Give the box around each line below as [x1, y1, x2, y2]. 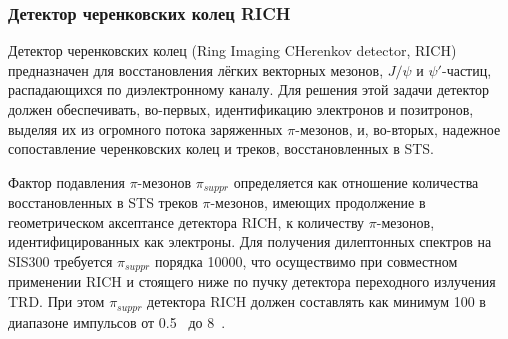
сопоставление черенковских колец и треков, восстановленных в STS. [8, 138, 434, 159]
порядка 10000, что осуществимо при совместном [154, 251, 458, 272]
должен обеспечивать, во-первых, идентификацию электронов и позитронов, [8, 99, 474, 119]
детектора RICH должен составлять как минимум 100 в [147, 291, 486, 312]
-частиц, [441, 59, 492, 80]
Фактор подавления [8, 171, 125, 192]
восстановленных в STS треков [8, 192, 198, 213]
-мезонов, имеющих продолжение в [210, 192, 426, 213]
